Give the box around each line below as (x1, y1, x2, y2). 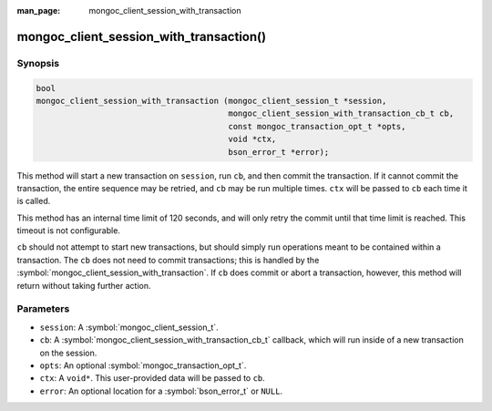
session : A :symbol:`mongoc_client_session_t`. (39, 322, 219, 333)
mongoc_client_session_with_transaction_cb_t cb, (228, 108, 455, 118)
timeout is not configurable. (16, 225, 120, 236)
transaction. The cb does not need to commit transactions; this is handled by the (16, 254, 320, 265)
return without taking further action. (16, 280, 151, 291)
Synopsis (16, 57, 59, 69)
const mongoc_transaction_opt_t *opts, (228, 121, 406, 131)
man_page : (16, 5, 61, 15)
